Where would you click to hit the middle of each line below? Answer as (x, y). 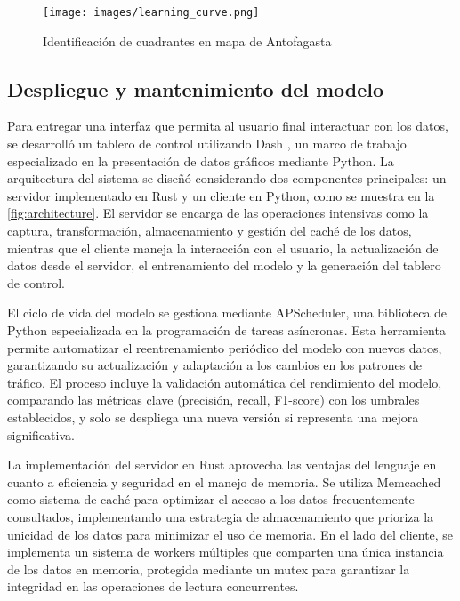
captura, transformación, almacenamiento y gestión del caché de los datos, (210, 231)
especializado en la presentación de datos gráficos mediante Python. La (201, 160)
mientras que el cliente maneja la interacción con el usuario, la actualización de (223, 248)
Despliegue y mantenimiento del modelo (196, 88)
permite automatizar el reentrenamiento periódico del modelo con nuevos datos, (225, 347)
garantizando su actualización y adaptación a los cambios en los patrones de (214, 365)
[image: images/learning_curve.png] (151, 12)
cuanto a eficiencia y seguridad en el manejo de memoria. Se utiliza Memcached (224, 481)
